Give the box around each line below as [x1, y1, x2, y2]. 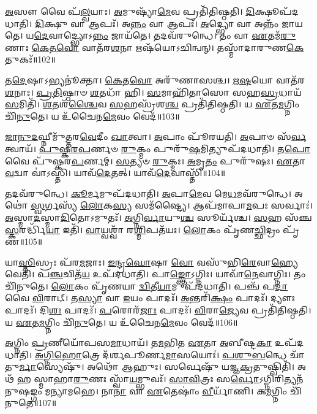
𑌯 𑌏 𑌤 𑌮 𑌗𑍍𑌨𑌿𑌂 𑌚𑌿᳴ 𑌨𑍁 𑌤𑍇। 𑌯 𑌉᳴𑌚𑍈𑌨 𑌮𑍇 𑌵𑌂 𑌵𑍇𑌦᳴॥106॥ [5, 315, 238, 328]
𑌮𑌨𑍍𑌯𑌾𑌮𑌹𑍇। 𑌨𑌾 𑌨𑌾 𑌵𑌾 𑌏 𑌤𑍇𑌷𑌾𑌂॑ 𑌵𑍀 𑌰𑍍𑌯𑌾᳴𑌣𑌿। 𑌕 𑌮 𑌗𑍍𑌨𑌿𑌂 [45, 384, 288, 397]
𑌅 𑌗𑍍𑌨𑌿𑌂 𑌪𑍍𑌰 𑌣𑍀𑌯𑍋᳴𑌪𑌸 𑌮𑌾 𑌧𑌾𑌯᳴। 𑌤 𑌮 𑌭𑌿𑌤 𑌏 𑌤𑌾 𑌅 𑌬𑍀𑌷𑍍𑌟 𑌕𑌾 [5, 336, 272, 349]
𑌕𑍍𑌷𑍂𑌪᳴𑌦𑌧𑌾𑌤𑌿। [255, 5, 299, 17]
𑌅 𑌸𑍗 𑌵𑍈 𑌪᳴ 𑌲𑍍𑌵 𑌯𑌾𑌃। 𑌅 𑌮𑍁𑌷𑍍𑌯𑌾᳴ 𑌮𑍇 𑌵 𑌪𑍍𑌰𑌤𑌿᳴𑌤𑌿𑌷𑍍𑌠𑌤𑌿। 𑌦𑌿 [5, 5, 255, 17]
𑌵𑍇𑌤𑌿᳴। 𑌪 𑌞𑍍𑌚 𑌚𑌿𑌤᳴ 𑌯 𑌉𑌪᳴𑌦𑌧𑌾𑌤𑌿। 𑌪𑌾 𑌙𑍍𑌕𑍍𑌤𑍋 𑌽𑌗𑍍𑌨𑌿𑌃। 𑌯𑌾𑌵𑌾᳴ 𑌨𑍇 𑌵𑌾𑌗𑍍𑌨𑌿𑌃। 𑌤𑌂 [5, 267, 306, 280]
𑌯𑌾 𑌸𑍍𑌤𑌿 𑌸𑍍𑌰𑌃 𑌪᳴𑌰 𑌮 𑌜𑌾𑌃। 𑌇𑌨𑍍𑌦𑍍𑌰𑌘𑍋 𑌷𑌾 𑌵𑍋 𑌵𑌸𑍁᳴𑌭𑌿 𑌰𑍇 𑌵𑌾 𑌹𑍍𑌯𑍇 [5, 255, 299, 268]
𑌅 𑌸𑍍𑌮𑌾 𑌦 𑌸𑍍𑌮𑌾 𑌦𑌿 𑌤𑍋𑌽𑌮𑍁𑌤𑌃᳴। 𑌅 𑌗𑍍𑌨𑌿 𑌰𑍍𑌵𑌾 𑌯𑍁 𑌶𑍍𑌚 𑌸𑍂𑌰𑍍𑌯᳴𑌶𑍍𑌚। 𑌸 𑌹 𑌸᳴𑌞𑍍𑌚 [5, 210, 312, 223]
